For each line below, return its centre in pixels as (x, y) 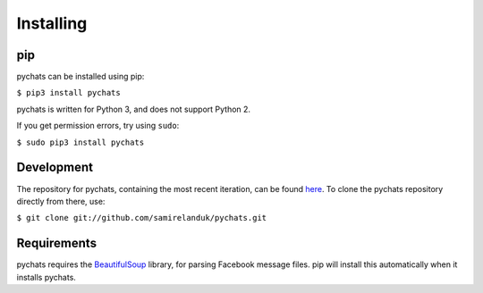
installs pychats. (46, 277)
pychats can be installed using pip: (80, 77)
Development (55, 167)
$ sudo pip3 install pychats (80, 142)
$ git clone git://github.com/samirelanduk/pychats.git (142, 218)
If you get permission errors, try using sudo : (98, 126)
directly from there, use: (61, 201)
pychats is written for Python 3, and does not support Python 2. (133, 109)
